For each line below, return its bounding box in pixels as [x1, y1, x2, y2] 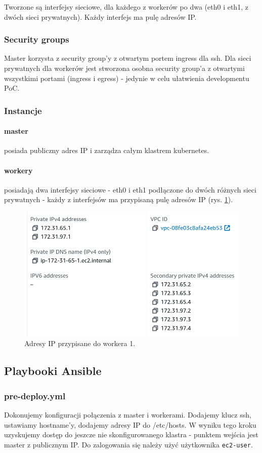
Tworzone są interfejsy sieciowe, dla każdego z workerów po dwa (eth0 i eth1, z [4, 2, 248, 12]
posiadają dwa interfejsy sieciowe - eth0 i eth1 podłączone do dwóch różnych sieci [4, 184, 256, 195]
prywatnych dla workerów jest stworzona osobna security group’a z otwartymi [4, 63, 245, 73]
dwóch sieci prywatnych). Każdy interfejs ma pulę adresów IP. [4, 11, 197, 22]
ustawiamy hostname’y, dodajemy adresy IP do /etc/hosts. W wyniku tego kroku [4, 419, 256, 430]
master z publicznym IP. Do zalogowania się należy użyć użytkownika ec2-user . [4, 439, 253, 449]
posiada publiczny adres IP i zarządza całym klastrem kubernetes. [4, 145, 209, 156]
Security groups [4, 33, 69, 46]
